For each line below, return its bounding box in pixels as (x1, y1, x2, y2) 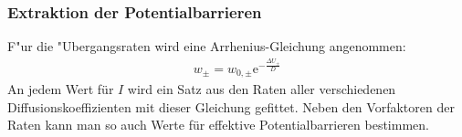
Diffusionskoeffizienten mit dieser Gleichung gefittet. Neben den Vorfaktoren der (7, 97, 455, 116)
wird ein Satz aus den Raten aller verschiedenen (127, 79, 396, 99)
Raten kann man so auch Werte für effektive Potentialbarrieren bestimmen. (7, 115, 429, 134)
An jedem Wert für (7, 79, 114, 99)
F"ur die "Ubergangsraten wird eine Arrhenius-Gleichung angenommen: (7, 37, 406, 56)
